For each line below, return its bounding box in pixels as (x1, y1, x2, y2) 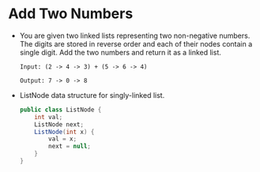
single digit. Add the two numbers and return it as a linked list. (19, 47, 221, 57)
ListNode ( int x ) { (34, 128, 95, 136)
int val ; (34, 113, 63, 121)
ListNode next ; (34, 120, 85, 129)
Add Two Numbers (8, 5, 134, 23)
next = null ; (48, 143, 92, 151)
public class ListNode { (19, 106, 102, 114)
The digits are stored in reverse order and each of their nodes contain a (19, 39, 253, 48)
